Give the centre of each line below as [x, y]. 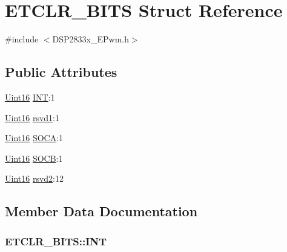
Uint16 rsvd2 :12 [34, 178]
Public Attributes [61, 72]
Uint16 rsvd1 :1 [32, 117]
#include [22, 39]
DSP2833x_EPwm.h [91, 39]
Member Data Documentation [101, 211]
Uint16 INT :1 [30, 97]
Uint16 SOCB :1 [34, 158]
